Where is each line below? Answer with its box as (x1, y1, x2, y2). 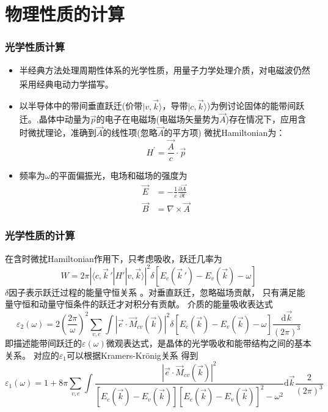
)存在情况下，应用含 (225, 113, 306, 125)
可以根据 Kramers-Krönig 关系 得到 (66, 348, 199, 361)
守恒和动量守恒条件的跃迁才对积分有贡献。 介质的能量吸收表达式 (13, 298, 273, 310)
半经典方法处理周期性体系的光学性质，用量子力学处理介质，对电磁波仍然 (19, 63, 310, 76)
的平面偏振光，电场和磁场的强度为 (50, 169, 188, 182)
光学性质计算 (5, 39, 65, 54)
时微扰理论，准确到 (19, 126, 97, 139)
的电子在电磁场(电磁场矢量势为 (96, 113, 219, 125)
